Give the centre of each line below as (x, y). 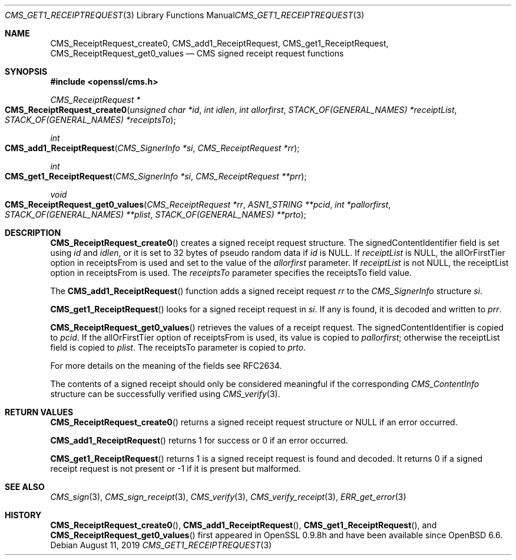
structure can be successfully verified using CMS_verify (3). (165, 394)
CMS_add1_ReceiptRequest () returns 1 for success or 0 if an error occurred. (199, 440)
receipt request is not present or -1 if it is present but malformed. (176, 469)
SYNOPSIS (26, 71)
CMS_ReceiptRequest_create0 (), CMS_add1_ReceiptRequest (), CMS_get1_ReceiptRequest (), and (244, 525)
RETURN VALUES (39, 412)
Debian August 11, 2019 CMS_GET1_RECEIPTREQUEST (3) (161, 545)
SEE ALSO (25, 487)
